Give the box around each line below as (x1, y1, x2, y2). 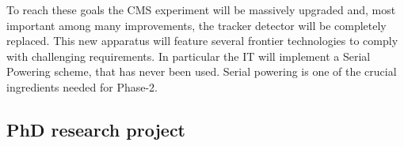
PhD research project (6, 117, 186, 141)
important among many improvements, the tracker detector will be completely (6, 17, 387, 33)
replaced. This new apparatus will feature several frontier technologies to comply (6, 32, 398, 49)
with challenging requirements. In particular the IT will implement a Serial (6, 47, 371, 64)
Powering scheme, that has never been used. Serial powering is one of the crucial (6, 63, 397, 80)
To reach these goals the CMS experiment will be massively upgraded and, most (6, 2, 396, 17)
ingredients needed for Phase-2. (6, 78, 158, 95)
